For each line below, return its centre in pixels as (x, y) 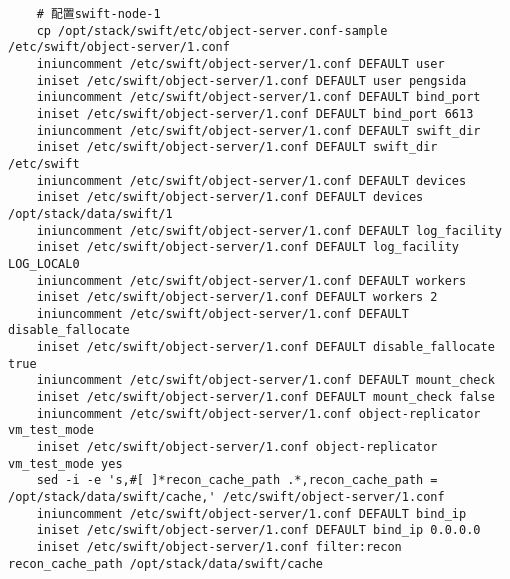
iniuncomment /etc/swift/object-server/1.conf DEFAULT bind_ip (251, 513)
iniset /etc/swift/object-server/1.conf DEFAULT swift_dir (237, 147)
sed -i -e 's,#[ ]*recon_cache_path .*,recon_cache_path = (237, 480)
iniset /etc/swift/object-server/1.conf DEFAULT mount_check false (265, 397)
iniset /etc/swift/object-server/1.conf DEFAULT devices (230, 197)
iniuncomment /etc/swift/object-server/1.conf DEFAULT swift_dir (258, 130)
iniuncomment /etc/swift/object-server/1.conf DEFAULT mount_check (265, 380)
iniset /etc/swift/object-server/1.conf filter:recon (219, 547)
